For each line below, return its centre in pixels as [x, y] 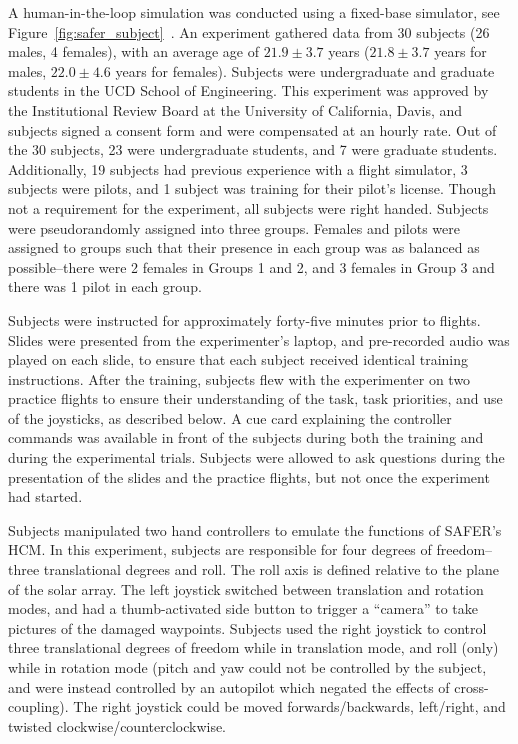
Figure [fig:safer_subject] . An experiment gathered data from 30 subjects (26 [249, 31]
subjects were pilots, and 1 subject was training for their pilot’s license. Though [252, 188]
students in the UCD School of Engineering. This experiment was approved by [248, 90]
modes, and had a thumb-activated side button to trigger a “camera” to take [243, 608]
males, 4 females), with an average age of [133, 51]
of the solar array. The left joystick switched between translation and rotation [246, 588]
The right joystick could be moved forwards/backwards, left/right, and [289, 706]
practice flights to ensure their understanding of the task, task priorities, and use [255, 398]
